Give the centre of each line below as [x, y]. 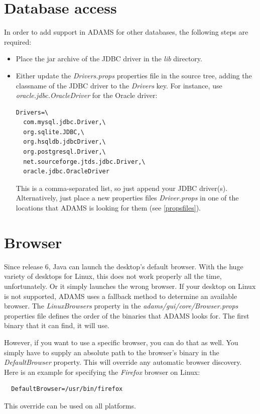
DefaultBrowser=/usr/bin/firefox [67, 389]
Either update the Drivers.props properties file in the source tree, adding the [134, 75]
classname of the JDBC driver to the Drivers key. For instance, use [119, 85]
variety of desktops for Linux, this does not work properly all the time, [113, 276]
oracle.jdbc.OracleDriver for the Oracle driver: [87, 95]
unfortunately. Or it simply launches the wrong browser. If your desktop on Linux [130, 286]
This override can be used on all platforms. [70, 405]
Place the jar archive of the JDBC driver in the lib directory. [109, 59]
